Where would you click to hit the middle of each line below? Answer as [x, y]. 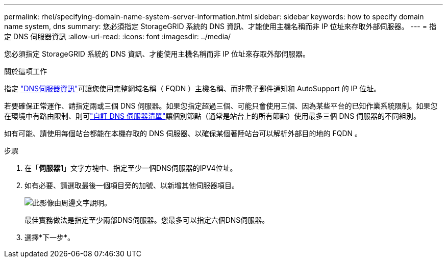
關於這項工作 [26, 71]
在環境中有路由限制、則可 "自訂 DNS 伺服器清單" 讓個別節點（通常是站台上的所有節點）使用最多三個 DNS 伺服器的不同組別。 [213, 116]
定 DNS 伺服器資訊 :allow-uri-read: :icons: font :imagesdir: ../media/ [118, 36]
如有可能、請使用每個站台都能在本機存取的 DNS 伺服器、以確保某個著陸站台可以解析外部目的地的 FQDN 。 [183, 133]
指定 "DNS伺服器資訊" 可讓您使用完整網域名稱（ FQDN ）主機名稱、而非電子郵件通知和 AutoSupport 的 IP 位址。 [193, 88]
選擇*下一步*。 [50, 237]
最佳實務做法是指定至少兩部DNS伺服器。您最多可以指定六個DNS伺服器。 [147, 220]
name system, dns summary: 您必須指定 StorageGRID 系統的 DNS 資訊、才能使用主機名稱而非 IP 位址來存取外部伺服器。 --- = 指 [220, 26]
